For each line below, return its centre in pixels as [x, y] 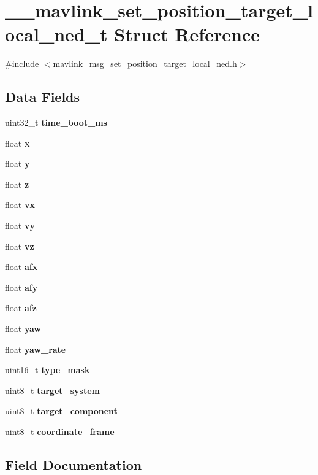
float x [17, 143]
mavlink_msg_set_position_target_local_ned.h [145, 64]
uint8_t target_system [52, 390]
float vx [20, 205]
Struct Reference [187, 34]
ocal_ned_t [56, 34]
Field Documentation [74, 465]
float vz [20, 246]
